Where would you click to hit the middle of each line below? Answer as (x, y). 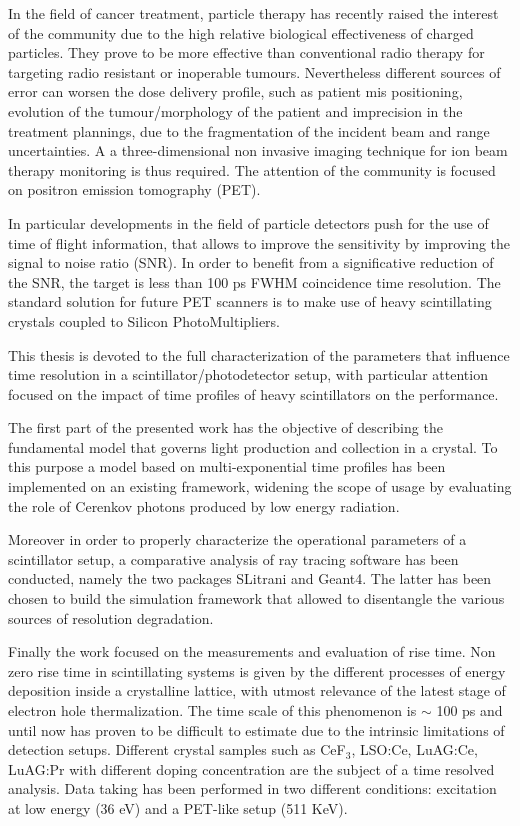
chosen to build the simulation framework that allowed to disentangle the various (256, 598)
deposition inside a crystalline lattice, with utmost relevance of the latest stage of (257, 690)
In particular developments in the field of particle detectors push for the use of (248, 222)
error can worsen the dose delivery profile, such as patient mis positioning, (235, 91)
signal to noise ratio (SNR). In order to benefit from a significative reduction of (251, 262)
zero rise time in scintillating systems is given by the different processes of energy (257, 670)
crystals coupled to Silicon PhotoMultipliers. (144, 320)
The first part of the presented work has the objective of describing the (225, 427)
